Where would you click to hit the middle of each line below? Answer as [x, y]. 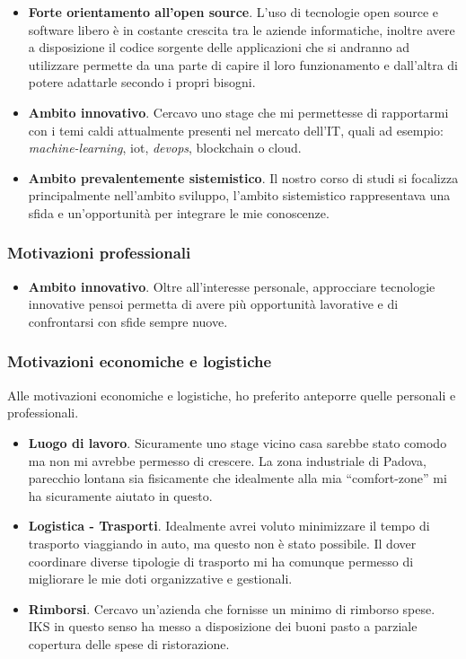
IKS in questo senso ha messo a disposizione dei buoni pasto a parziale [223, 626]
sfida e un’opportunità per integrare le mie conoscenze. [179, 212]
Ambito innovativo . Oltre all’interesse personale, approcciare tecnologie [232, 286]
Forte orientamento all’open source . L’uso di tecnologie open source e [233, 12]
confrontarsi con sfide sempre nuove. [128, 321]
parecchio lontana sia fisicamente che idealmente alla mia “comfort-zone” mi [237, 478]
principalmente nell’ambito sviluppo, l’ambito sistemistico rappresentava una [239, 195]
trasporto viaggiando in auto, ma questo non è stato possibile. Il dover [222, 543]
